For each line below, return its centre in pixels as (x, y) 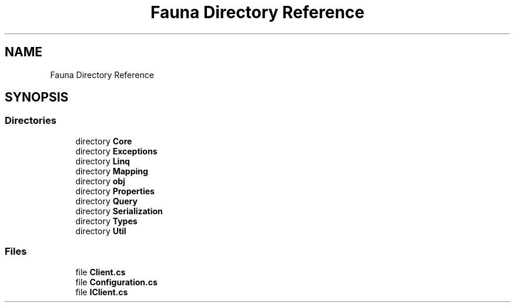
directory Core (104, 141)
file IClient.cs (102, 292)
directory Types (106, 221)
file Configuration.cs (116, 282)
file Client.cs (101, 272)
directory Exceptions (116, 151)
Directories (31, 121)
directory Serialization (119, 211)
